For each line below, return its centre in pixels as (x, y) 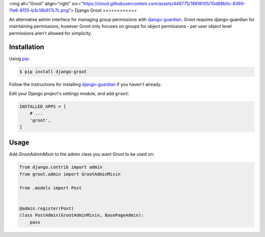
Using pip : (19, 59)
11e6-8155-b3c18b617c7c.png (39, 10)
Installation (26, 47)
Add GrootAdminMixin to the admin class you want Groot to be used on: (82, 154)
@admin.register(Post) (47, 208)
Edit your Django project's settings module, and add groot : (69, 94)
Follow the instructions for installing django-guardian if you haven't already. (85, 84)
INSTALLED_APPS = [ (43, 106)
